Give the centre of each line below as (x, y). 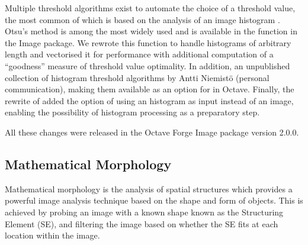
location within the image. (52, 235)
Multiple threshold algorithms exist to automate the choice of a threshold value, (150, 8)
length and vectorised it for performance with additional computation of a (139, 54)
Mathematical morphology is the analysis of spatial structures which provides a (149, 188)
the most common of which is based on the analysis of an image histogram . (142, 19)
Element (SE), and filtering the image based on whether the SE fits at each (142, 223)
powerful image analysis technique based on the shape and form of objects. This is (154, 200)
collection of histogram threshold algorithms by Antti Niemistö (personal (137, 77)
